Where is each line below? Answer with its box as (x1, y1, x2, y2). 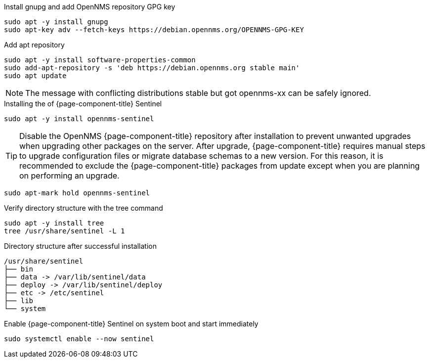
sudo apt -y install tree (4, 219, 104, 227)
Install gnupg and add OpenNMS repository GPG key (4, 2, 175, 11)
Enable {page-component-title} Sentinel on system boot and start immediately (4, 319, 258, 328)
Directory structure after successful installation (4, 242, 157, 250)
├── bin (4, 265, 34, 273)
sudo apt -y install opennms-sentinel (4, 115, 154, 123)
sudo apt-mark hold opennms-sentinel (4, 189, 150, 197)
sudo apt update (4, 72, 67, 80)
